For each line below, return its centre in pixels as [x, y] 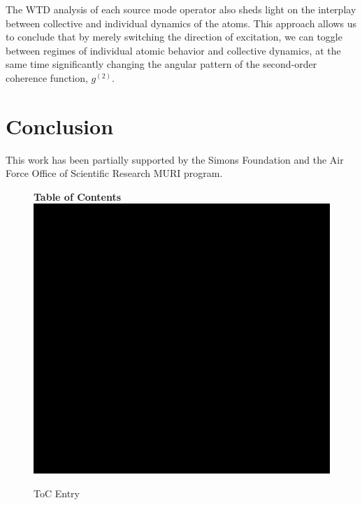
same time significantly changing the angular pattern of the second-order [161, 64]
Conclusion [60, 126]
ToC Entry [57, 493]
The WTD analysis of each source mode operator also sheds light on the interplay [181, 9]
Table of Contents [78, 196]
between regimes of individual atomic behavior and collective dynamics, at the [173, 50]
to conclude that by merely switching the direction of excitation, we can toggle [174, 37]
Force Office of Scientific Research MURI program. [114, 173]
